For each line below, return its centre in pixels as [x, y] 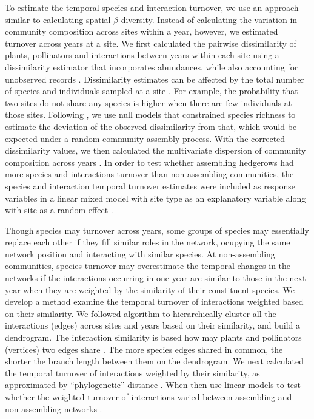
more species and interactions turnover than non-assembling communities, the [149, 174]
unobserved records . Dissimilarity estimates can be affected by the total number [155, 79]
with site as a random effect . [59, 210]
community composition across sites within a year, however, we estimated [142, 31]
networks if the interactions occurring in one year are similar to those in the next [155, 278]
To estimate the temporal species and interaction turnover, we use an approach [152, 7]
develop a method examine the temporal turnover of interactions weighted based [154, 301]
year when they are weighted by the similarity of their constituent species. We [150, 289]
